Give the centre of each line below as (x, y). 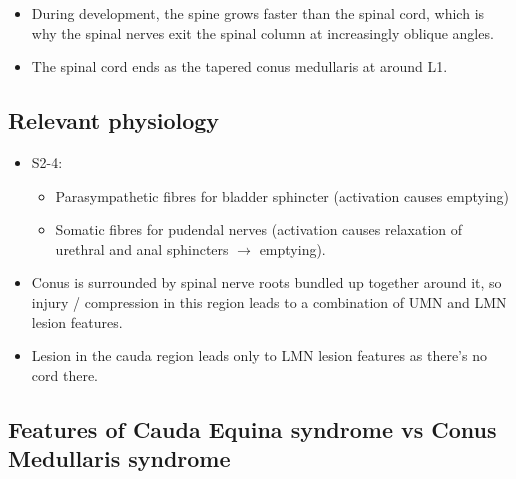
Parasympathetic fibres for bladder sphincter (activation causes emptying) (282, 195)
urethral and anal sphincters (142, 248)
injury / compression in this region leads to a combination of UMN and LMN (269, 301)
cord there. (64, 374)
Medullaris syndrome (119, 458)
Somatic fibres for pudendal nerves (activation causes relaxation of (259, 229)
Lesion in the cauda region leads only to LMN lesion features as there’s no (259, 355)
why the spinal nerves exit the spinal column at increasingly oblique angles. (262, 32)
